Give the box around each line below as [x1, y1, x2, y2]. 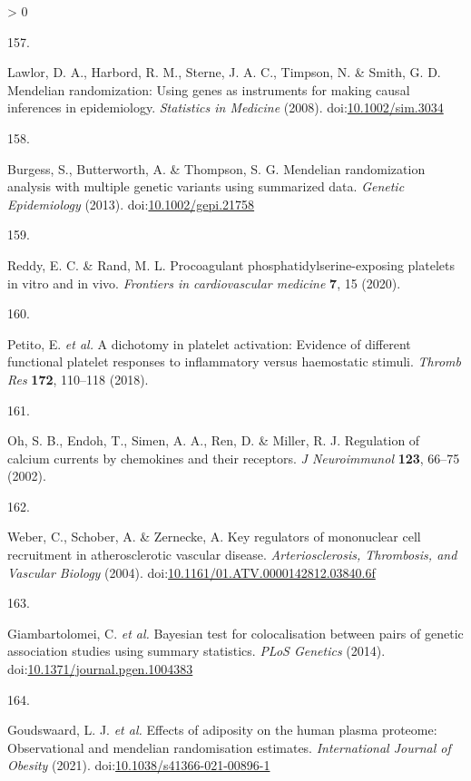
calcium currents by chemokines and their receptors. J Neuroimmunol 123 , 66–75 [7, 448, 460, 467]
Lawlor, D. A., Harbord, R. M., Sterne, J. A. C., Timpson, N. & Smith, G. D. [7, 63, 441, 82]
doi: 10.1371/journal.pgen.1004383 [7, 659, 193, 678]
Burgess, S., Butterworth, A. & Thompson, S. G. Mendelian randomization [7, 159, 426, 178]
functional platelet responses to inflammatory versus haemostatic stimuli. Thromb [7, 352, 461, 371]
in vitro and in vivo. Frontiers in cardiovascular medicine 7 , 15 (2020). [7, 273, 401, 292]
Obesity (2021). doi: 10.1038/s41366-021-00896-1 [7, 756, 270, 775]
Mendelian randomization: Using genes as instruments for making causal [7, 80, 410, 99]
